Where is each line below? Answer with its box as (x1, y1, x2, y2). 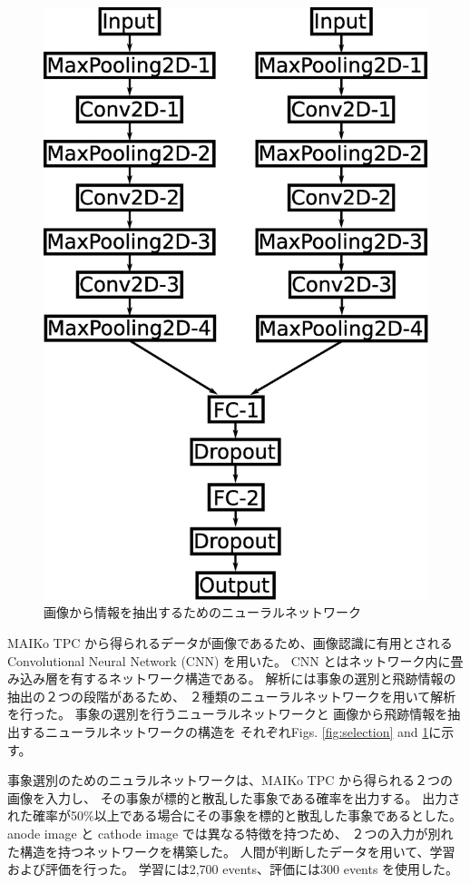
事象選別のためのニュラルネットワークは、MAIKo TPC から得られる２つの (7, 771, 453, 790)
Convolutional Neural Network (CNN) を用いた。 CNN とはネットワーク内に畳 (7, 651, 464, 670)
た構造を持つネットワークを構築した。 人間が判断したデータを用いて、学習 (7, 841, 455, 860)
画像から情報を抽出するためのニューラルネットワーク (44, 603, 361, 622)
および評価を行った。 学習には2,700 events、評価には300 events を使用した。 (7, 859, 459, 879)
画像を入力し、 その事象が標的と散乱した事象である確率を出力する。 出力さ (7, 788, 461, 807)
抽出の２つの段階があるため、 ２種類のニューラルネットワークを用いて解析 (7, 686, 456, 705)
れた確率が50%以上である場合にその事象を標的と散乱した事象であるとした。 (7, 806, 463, 825)
